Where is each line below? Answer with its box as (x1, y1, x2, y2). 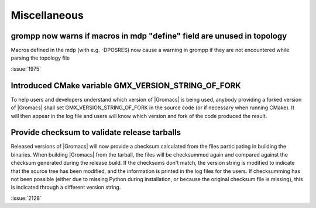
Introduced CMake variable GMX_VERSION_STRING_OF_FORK (11, 81, 241, 91)
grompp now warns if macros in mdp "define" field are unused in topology (11, 31, 287, 41)
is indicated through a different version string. (11, 184, 121, 191)
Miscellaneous (11, 9, 84, 22)
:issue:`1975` (11, 65, 41, 72)
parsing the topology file (11, 54, 70, 61)
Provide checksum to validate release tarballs (11, 127, 181, 137)
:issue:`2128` (11, 195, 42, 202)
